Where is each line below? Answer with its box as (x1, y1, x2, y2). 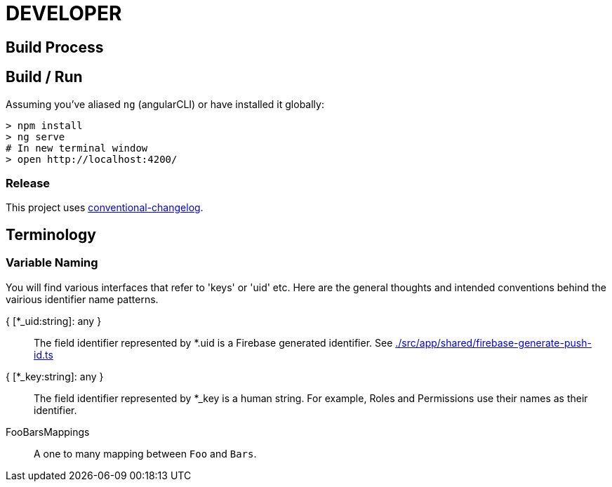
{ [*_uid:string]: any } (6, 314, 102, 327)
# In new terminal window (6, 142, 148, 154)
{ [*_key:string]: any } (6, 370, 104, 382)
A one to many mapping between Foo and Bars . (34, 447, 257, 460)
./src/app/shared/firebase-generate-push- (395, 336, 592, 349)
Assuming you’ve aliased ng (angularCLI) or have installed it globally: (6, 98, 324, 110)
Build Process (6, 38, 104, 56)
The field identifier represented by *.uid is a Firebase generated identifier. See (34, 336, 393, 349)
